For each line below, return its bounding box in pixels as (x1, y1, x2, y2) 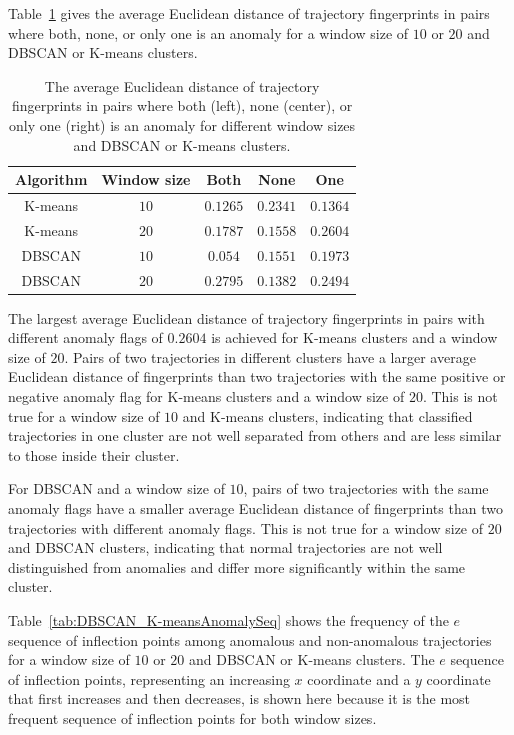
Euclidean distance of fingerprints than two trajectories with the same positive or (8, 366, 506, 387)
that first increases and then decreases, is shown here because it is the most (8, 688, 471, 709)
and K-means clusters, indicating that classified (182, 405, 473, 426)
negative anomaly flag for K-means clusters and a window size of (8, 386, 405, 406)
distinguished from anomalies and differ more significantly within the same (8, 556, 466, 577)
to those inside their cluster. (8, 444, 180, 465)
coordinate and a (307, 668, 411, 689)
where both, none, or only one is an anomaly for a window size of (8, 22, 409, 43)
